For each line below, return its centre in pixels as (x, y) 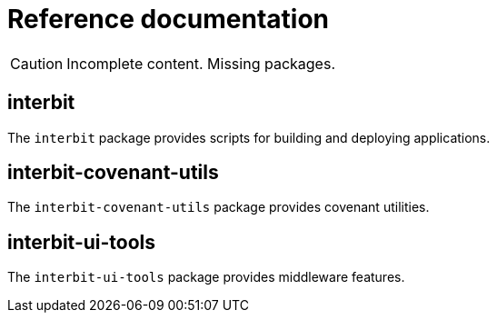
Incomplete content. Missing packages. (201, 63)
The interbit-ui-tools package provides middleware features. (206, 277)
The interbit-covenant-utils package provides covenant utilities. (219, 207)
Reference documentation (169, 19)
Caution (37, 63)
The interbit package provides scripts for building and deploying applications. (249, 137)
